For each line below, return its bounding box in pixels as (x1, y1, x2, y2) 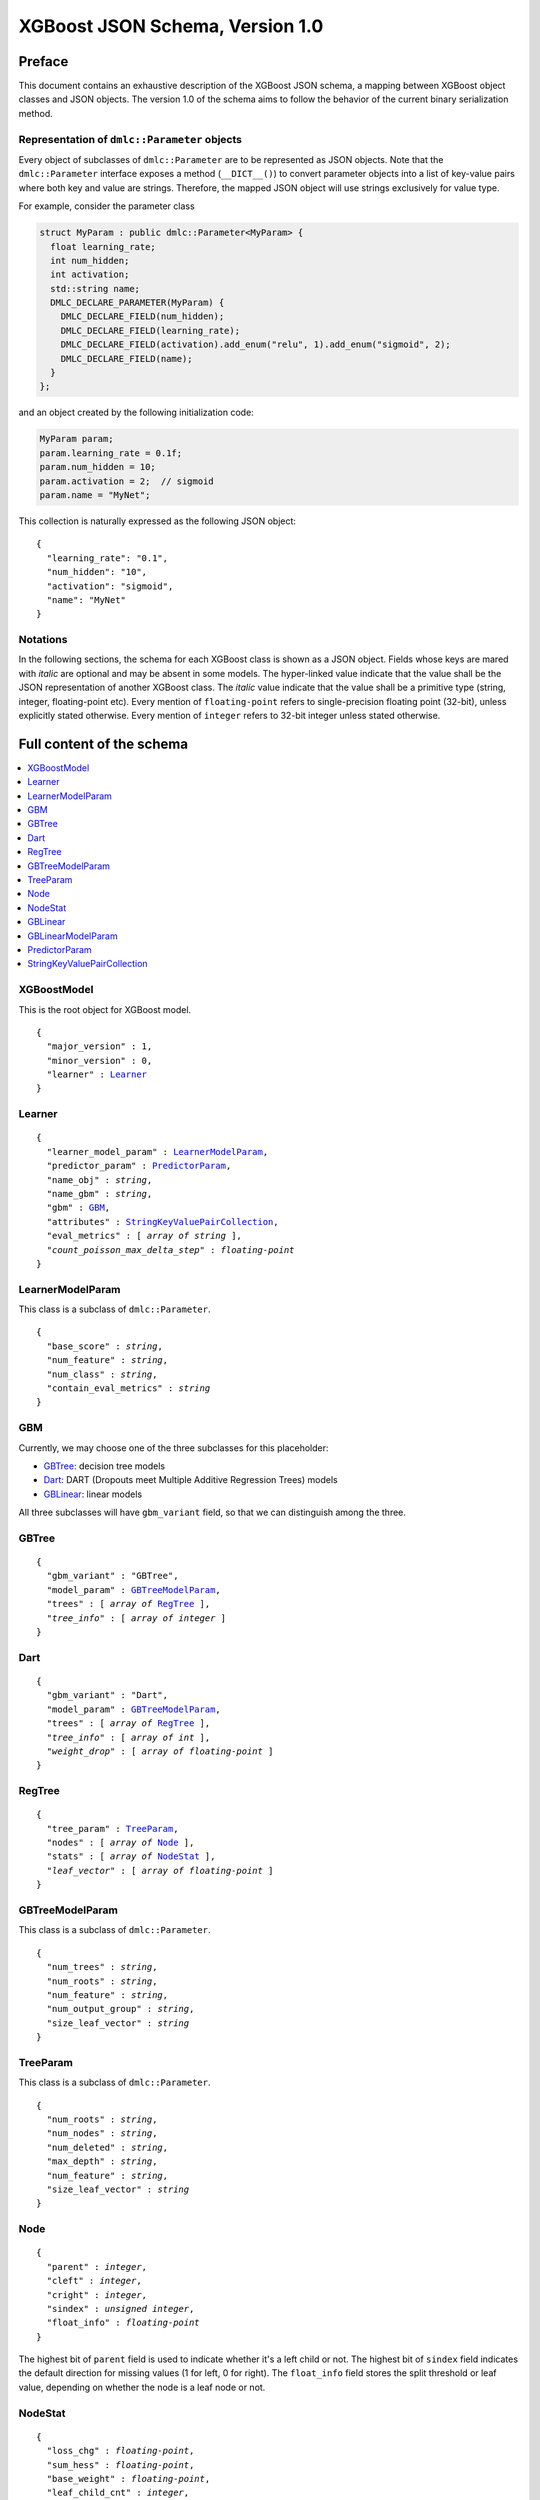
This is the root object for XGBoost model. (18, 1003, 192, 1015)
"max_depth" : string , (46, 2156, 158, 2167)
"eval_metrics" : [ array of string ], (46, 1230, 242, 1242)
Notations (18, 633, 68, 647)
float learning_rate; (50, 241, 157, 252)
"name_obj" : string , (46, 1174, 153, 1185)
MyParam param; (39, 433, 114, 445)
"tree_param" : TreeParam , (46, 1823, 179, 1834)
